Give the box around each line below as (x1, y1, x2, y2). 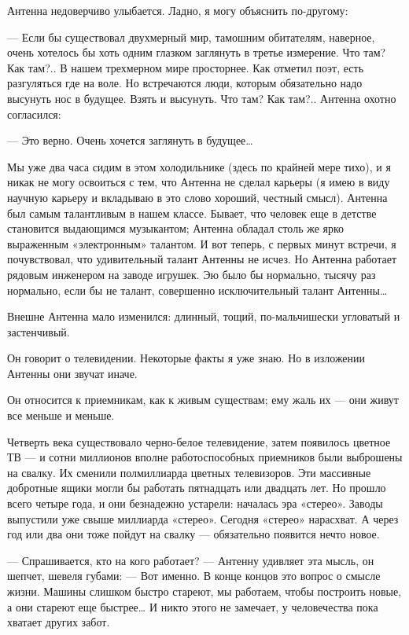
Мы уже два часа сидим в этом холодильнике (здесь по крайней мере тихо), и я (7, 158, 391, 174)
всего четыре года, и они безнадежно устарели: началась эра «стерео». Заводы (7, 495, 383, 512)
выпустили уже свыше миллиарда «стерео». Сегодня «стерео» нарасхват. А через (7, 510, 399, 527)
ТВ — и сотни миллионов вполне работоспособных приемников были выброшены (7, 449, 403, 465)
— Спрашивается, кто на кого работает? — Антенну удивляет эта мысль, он (7, 552, 374, 568)
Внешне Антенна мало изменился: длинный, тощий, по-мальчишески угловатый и (7, 308, 400, 325)
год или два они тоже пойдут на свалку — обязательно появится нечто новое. (7, 526, 380, 542)
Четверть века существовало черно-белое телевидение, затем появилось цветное (7, 433, 391, 450)
